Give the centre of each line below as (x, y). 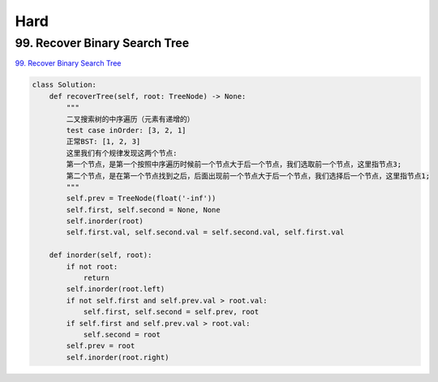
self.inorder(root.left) (116, 289)
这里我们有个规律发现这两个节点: (122, 153)
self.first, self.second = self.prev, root (171, 312)
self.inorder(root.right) (118, 357)
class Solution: (64, 85)
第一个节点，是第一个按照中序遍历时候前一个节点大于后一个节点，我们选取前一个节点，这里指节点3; (234, 165)
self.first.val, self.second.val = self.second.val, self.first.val (205, 232)
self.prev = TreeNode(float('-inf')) (141, 198)
